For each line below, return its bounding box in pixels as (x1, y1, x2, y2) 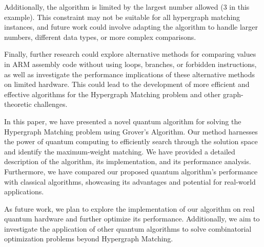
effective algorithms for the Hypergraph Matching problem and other (4, 88, 221, 99)
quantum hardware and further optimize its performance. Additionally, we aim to (4, 213, 260, 224)
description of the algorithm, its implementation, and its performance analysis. (4, 156, 251, 167)
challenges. (34, 99, 68, 109)
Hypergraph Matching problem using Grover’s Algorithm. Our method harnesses (4, 126, 258, 137)
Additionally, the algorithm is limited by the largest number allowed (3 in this (4, 2, 250, 12)
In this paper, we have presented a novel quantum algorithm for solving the (4, 116, 241, 126)
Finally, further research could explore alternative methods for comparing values (4, 49, 256, 59)
